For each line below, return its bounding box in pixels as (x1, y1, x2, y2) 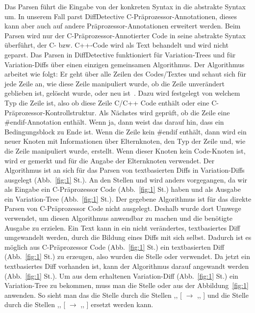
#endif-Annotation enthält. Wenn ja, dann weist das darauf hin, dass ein (4, 117, 224, 127)
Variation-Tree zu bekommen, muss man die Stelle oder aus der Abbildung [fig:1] (4, 280, 249, 290)
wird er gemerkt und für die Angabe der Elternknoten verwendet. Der (4, 155, 215, 165)
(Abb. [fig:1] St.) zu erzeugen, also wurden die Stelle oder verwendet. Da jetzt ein (4, 251, 250, 261)
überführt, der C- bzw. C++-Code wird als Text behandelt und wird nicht (4, 40, 229, 50)
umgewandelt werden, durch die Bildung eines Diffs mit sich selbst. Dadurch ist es (4, 232, 252, 242)
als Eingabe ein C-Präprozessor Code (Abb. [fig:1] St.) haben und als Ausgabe (4, 184, 241, 194)
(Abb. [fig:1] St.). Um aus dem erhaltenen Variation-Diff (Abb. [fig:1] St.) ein (4, 270, 238, 281)
